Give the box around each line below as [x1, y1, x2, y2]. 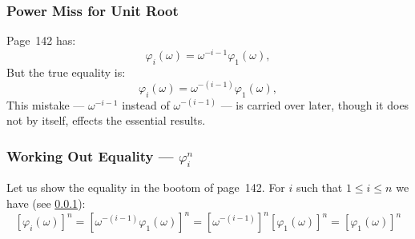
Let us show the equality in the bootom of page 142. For [6, 179, 285, 196]
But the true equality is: [6, 63, 126, 80]
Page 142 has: [6, 32, 76, 49]
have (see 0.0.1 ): [6, 194, 86, 211]
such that [296, 179, 343, 196]
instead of [122, 96, 170, 113]
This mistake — [6, 96, 85, 113]
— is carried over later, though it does [220, 96, 409, 113]
